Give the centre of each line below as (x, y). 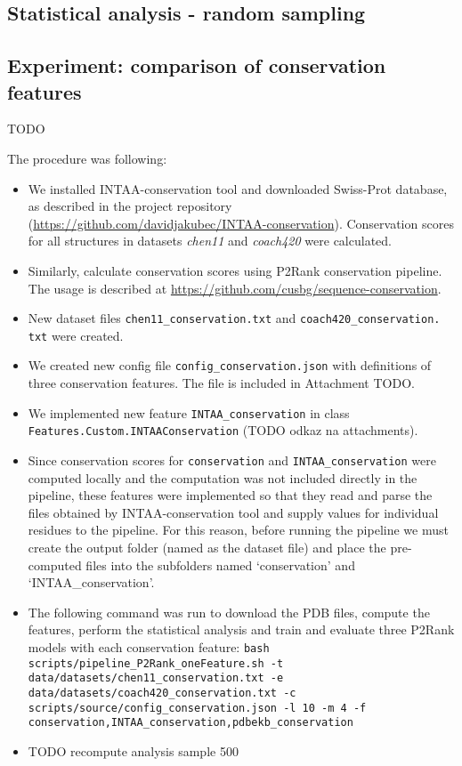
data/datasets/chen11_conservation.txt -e (156, 678)
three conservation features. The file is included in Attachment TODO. (221, 383)
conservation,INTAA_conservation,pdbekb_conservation (190, 723)
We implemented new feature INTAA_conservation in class (189, 412)
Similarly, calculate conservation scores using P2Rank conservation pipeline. (235, 270)
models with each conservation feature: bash (149, 647)
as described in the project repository (130, 206)
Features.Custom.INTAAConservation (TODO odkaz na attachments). (223, 430)
